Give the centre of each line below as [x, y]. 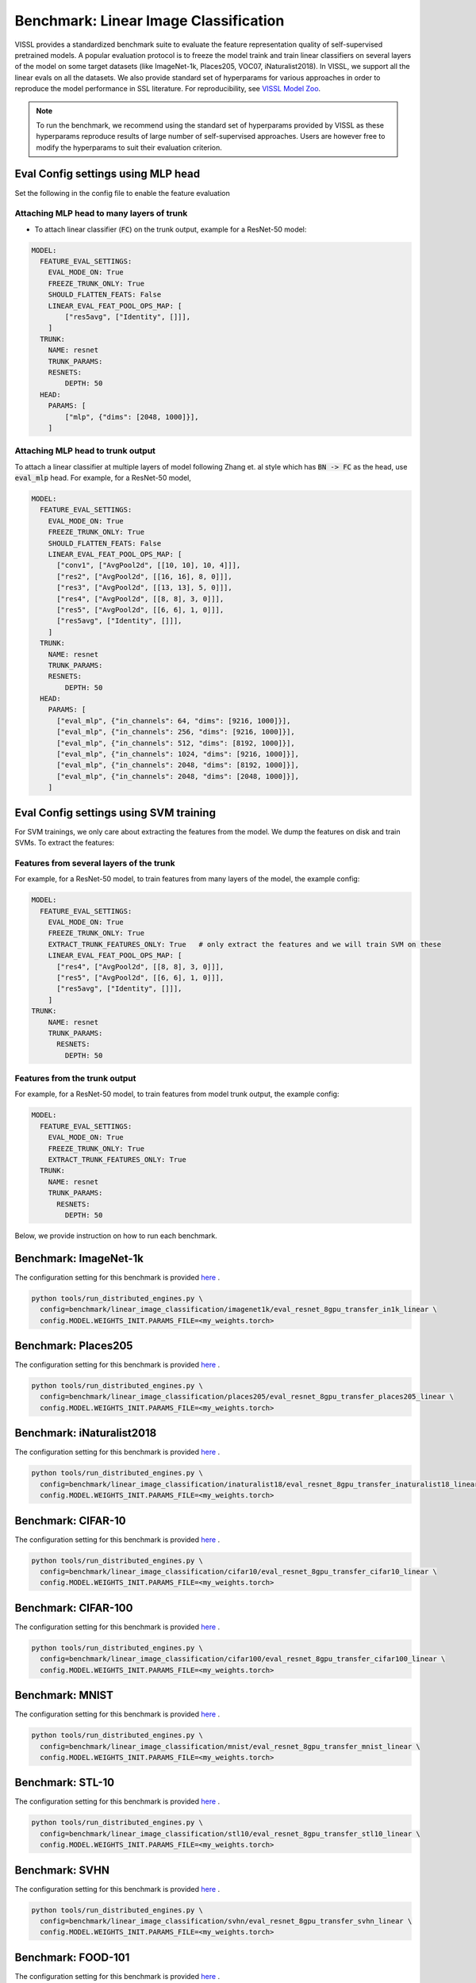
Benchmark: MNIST [64, 1695]
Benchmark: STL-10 [65, 1783]
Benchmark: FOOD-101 [72, 1957]
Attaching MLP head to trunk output [85, 451]
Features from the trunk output [75, 1079]
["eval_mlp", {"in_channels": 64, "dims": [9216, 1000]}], [174, 721]
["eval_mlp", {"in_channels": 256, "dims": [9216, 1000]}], [176, 732]
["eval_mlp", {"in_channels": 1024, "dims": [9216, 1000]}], [178, 754]
